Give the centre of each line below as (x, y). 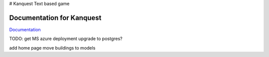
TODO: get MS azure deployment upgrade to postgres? (66, 39)
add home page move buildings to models (52, 48)
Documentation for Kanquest (55, 18)
